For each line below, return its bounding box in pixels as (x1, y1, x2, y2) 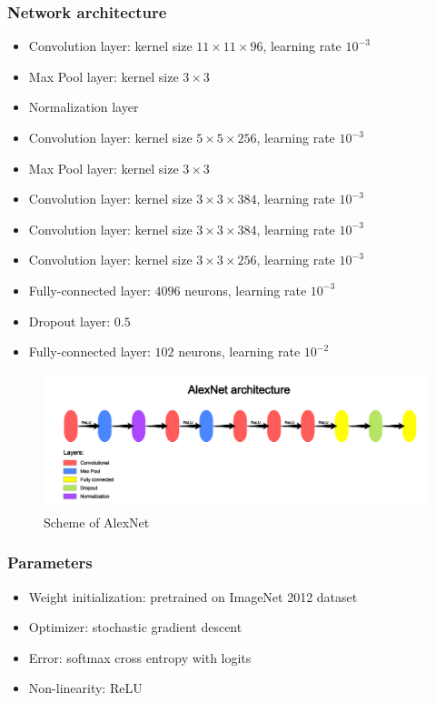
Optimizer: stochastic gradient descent (28, 618, 243, 637)
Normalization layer (28, 97, 139, 116)
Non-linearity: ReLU (28, 678, 143, 698)
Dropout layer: (28, 311, 111, 330)
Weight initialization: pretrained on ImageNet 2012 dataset (28, 587, 358, 606)
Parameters (7, 551, 93, 574)
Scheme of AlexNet (44, 512, 150, 531)
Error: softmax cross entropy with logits (28, 648, 252, 667)
